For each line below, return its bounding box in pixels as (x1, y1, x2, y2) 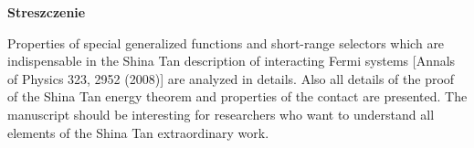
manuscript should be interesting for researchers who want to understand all (7, 104, 435, 123)
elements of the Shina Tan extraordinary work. (7, 122, 269, 142)
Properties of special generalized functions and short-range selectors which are (7, 33, 445, 52)
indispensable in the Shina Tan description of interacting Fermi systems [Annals (7, 51, 456, 70)
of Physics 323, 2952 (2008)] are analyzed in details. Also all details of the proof (7, 69, 455, 88)
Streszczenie (7, 3, 86, 21)
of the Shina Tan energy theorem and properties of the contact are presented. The (7, 87, 468, 106)
